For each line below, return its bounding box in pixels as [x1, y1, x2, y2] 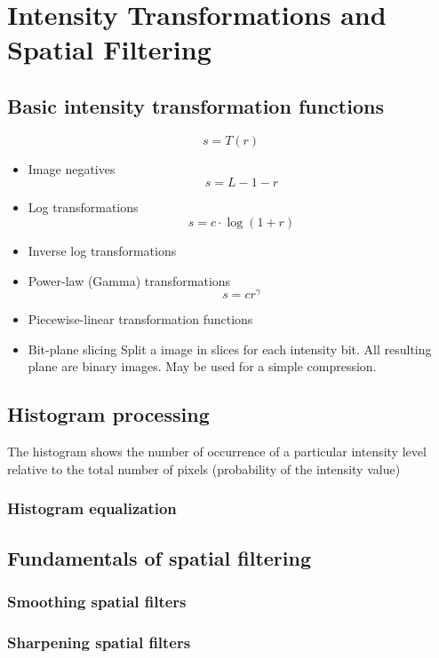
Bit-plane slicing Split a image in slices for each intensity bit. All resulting [28, 339, 432, 358]
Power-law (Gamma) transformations [28, 271, 231, 289]
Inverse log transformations [28, 241, 177, 259]
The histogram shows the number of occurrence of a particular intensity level [7, 442, 427, 461]
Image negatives [28, 159, 116, 178]
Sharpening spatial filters [7, 630, 191, 653]
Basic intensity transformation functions [7, 91, 384, 119]
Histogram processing [7, 400, 210, 428]
